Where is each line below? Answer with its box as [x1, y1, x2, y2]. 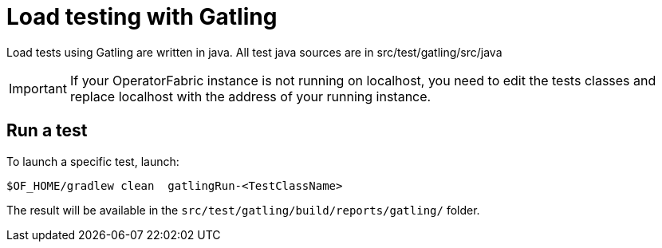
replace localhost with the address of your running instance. [69, 88, 431, 104]
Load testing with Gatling [6, 3, 278, 30]
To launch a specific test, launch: [6, 154, 179, 168]
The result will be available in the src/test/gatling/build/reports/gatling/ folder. [6, 203, 480, 217]
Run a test [6, 120, 88, 141]
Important [9, 80, 67, 96]
